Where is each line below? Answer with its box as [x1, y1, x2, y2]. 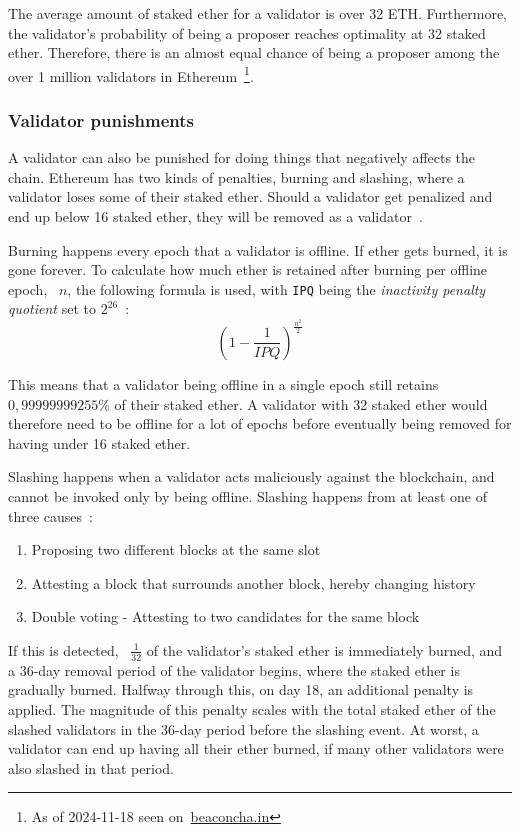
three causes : [8, 505, 93, 526]
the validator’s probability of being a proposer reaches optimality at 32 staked [8, 22, 486, 43]
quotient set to [8, 298, 96, 319]
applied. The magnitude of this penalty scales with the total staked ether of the [8, 698, 496, 719]
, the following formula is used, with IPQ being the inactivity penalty [67, 278, 486, 299]
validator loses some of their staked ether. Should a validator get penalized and [8, 186, 493, 207]
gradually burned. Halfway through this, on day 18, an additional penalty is [8, 679, 474, 700]
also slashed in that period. [8, 757, 174, 778]
